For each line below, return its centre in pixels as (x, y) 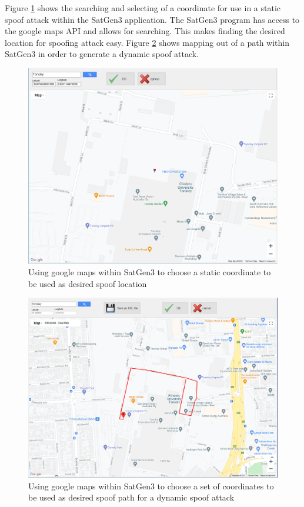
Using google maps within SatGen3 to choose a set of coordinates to (151, 486)
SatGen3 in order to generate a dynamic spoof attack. (102, 54)
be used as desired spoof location (88, 283)
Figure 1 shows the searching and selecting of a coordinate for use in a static (143, 8)
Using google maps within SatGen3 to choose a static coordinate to (150, 272)
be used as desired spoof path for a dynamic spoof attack (131, 497)
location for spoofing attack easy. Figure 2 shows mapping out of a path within (147, 42)
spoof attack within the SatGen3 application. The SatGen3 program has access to (152, 19)
